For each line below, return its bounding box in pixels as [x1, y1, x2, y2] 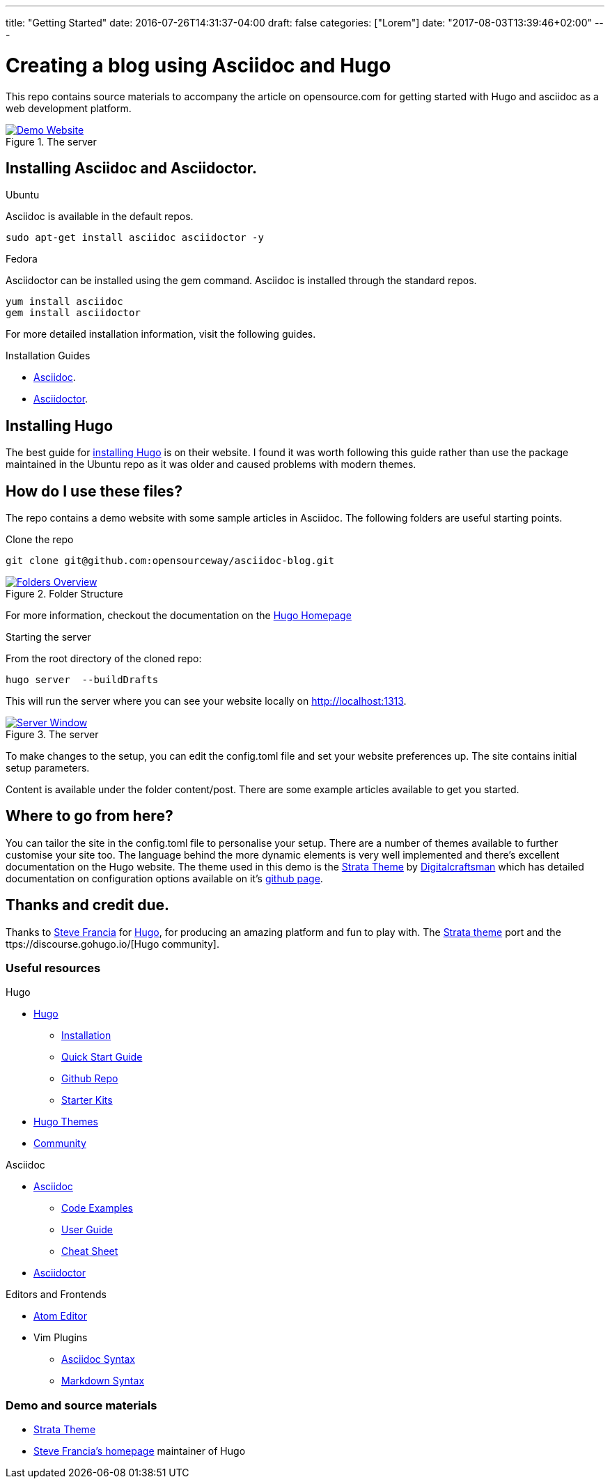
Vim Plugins [33, 1331, 88, 1344]
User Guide [61, 1224, 114, 1236]
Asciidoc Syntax [61, 1353, 136, 1366]
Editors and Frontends [6, 1288, 107, 1301]
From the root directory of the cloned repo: [6, 653, 202, 665]
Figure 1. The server [6, 135, 97, 148]
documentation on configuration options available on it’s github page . [6, 872, 323, 884]
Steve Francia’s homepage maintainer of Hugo [33, 1445, 246, 1458]
